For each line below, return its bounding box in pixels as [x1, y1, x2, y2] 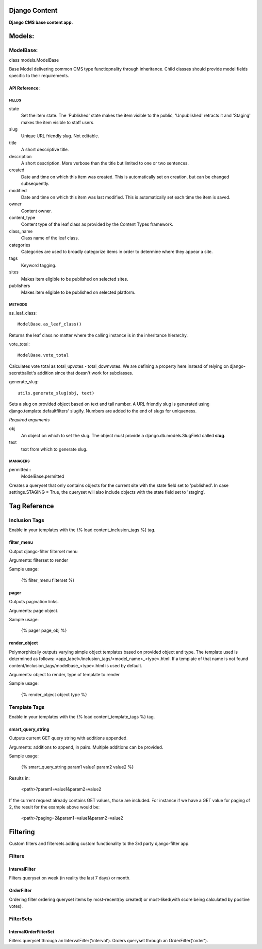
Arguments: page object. [9, 608, 59, 613]
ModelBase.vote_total [17, 353, 69, 358]
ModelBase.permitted [21, 473, 65, 479]
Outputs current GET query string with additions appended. [9, 735, 128, 741]
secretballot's [9, 370, 36, 376]
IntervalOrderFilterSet [9, 929, 54, 934]
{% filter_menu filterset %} [21, 577, 75, 583]
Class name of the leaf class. [21, 235, 79, 241]
